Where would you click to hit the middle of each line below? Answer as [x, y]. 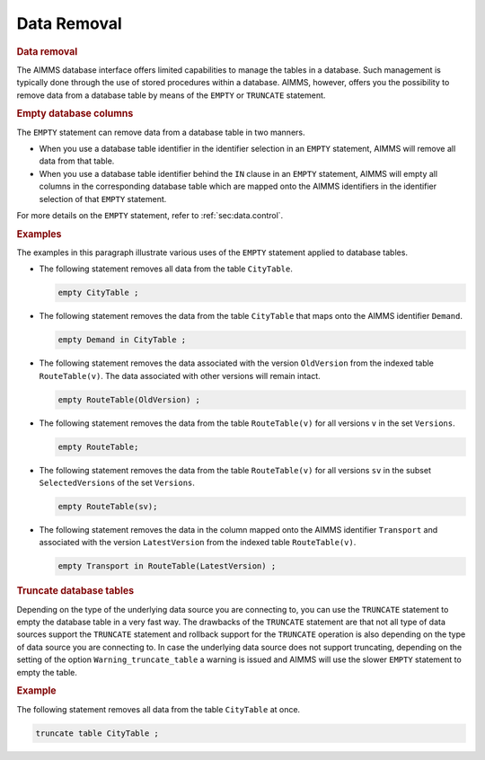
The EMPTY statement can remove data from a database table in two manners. [161, 132]
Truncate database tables [75, 591]
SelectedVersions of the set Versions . [117, 483]
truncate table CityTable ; [97, 733]
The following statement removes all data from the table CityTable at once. [159, 709]
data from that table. [77, 161]
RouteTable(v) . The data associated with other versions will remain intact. [180, 376]
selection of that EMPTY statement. [103, 199]
